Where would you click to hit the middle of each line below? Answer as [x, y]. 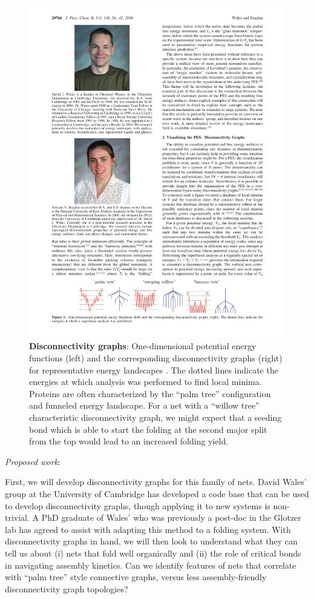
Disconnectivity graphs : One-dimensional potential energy [143, 346]
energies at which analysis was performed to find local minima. [146, 382]
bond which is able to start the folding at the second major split [148, 429]
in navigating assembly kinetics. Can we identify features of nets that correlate [151, 565]
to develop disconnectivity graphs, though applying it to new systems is [138, 505]
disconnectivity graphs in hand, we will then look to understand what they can [151, 541]
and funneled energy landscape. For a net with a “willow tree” [144, 405]
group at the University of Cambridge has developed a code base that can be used [157, 494]
